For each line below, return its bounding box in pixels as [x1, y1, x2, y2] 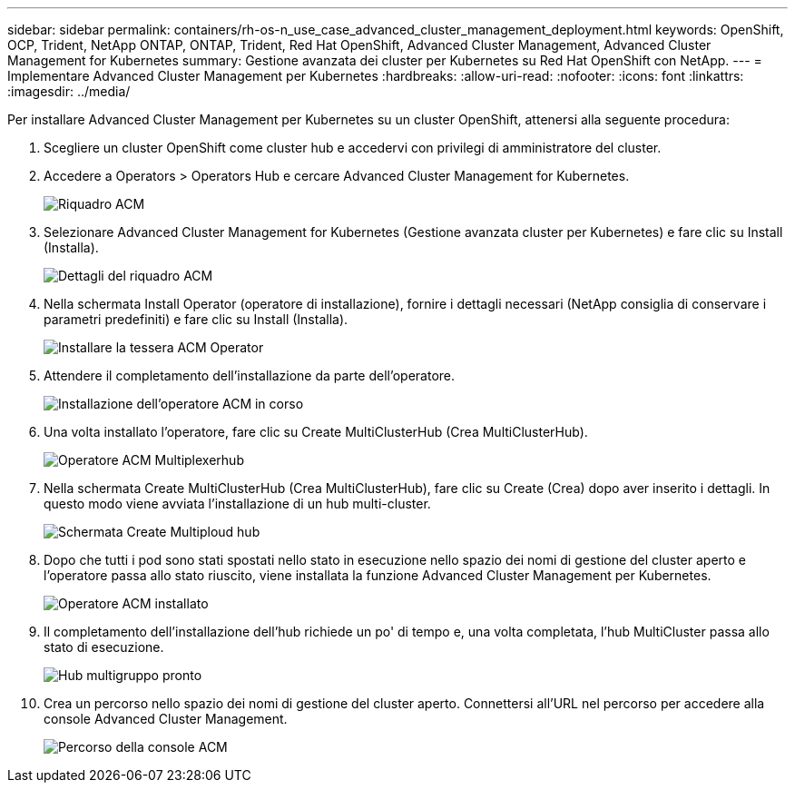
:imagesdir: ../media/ [7, 84, 131, 99]
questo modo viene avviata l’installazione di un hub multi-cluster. [44, 496, 431, 511]
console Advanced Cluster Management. [44, 711, 288, 726]
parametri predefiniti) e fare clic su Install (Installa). [44, 311, 348, 327]
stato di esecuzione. [44, 639, 164, 655]
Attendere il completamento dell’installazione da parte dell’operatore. [44, 368, 456, 383]
